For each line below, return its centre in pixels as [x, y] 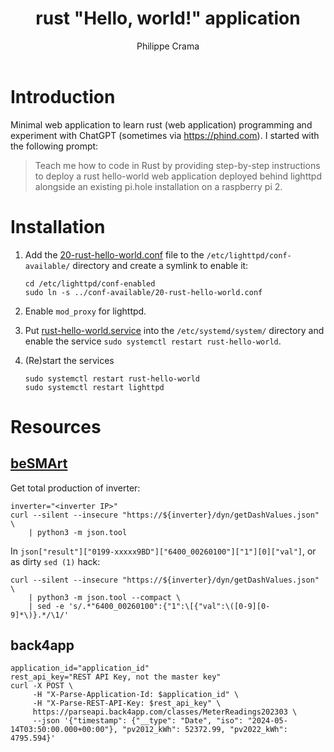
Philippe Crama [168, 46]
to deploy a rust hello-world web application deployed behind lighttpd [178, 176]
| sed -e [46, 606]
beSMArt [39, 463]
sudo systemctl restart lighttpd [94, 387]
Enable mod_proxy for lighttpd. [85, 311]
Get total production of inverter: [75, 488]
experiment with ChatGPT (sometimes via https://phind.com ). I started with [165, 135]
